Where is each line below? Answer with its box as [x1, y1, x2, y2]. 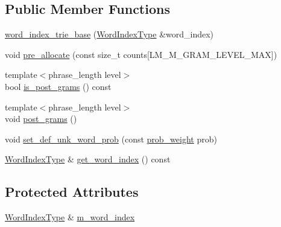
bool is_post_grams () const [5, 80, 112, 92]
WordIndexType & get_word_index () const [5, 153, 171, 165]
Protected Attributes [5, 182, 139, 201]
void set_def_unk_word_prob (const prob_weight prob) [5, 132, 217, 145]
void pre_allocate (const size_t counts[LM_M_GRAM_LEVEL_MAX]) [5, 48, 277, 60]
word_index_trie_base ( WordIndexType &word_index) [5, 28, 214, 40]
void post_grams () [5, 112, 77, 125]
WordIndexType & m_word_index [5, 211, 135, 223]
